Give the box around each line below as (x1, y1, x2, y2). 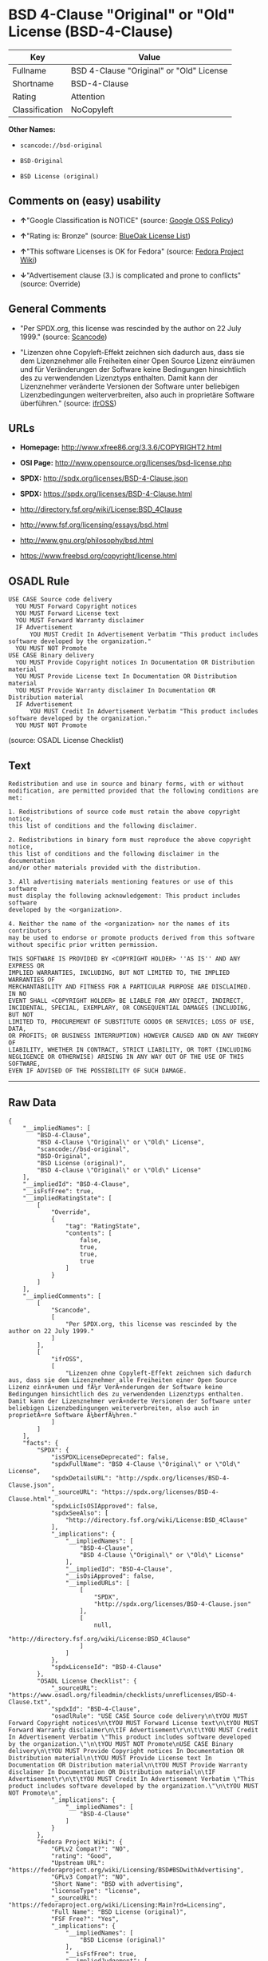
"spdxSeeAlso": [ (50, 1509, 109, 1517)
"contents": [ (65, 1229, 112, 1237)
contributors (8, 927, 52, 935)
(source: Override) (19, 278, 81, 289)
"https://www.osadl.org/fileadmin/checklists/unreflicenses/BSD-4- (8, 1691, 238, 1699)
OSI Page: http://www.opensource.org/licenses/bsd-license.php (19, 458, 232, 468)
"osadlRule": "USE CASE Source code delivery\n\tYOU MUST (50, 1711, 248, 1720)
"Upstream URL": (50, 1859, 105, 1867)
